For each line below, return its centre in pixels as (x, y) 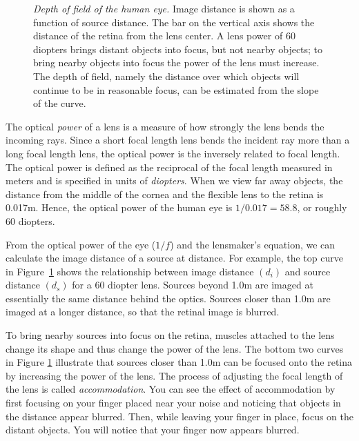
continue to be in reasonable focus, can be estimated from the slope (176, 89)
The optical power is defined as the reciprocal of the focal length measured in (169, 167)
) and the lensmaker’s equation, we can (253, 244)
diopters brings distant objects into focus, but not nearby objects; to (178, 49)
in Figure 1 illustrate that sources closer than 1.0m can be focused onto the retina (179, 362)
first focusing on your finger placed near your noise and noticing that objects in (173, 403)
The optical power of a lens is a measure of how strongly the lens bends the (165, 126)
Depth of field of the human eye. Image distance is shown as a (164, 8)
